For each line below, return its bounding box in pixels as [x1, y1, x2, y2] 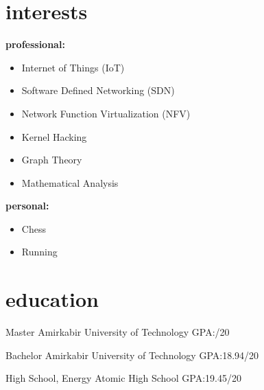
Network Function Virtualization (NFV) [21, 106, 191, 120]
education [5, 285, 99, 313]
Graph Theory [21, 152, 82, 167]
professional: [5, 37, 65, 51]
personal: [5, 198, 49, 213]
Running [21, 244, 58, 259]
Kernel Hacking [21, 129, 87, 144]
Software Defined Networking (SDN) [21, 83, 175, 97]
